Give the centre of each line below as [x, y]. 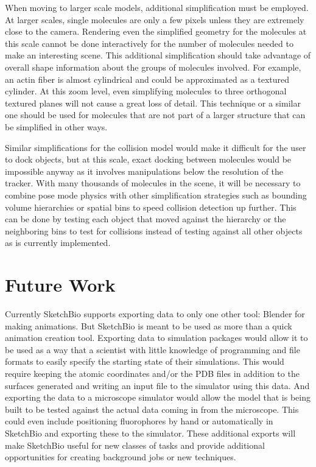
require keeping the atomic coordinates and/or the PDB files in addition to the [152, 373]
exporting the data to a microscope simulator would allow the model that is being [158, 397]
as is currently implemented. [58, 243]
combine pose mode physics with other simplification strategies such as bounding [156, 195]
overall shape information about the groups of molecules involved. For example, [153, 67]
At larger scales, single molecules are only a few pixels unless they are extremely [155, 19]
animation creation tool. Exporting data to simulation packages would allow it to [156, 338]
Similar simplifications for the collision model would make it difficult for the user [156, 147]
